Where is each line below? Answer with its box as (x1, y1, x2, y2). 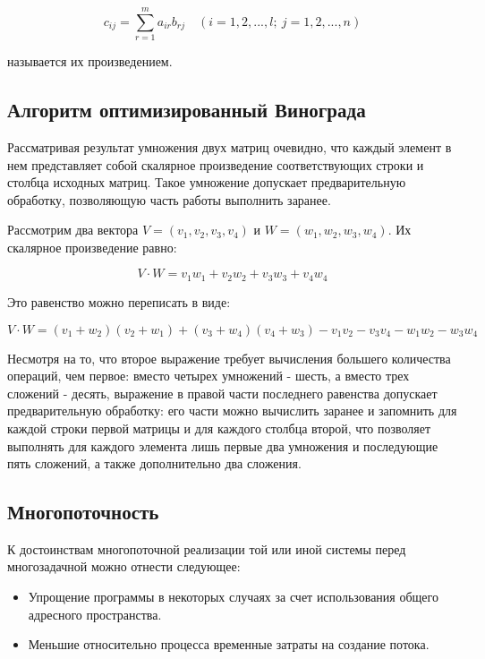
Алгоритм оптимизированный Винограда (7, 96, 366, 124)
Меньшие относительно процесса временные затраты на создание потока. (28, 635, 430, 654)
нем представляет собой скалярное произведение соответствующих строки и (7, 155, 424, 174)
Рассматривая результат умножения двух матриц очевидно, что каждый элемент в (7, 137, 452, 156)
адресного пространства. (28, 604, 162, 623)
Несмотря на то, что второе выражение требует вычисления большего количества (7, 348, 451, 367)
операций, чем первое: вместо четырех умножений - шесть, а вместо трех (7, 366, 410, 385)
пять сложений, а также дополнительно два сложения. (7, 454, 302, 473)
